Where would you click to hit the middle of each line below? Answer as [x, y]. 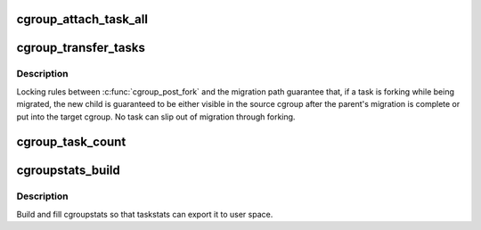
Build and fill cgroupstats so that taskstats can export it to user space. [145, 214]
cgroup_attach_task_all [82, 19]
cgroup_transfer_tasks [81, 48]
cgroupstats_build [68, 171]
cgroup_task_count [71, 142]
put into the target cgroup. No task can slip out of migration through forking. [156, 117]
